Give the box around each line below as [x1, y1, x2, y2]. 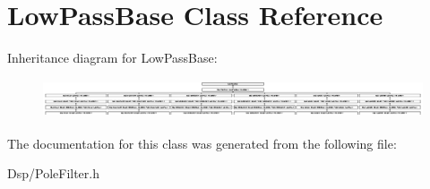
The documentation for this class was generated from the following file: [7, 133, 397, 152]
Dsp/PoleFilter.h [7, 164, 99, 183]
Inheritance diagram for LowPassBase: [7, 48, 218, 67]
